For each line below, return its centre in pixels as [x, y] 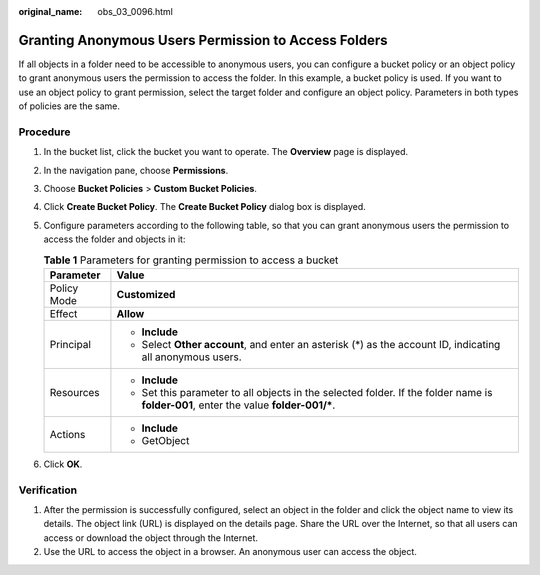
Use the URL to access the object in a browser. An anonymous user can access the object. [230, 552]
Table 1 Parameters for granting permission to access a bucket [191, 260]
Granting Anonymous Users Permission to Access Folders [203, 40]
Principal [70, 344]
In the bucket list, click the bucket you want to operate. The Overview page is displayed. [226, 152]
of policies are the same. [69, 106]
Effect [63, 313]
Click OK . [63, 464]
